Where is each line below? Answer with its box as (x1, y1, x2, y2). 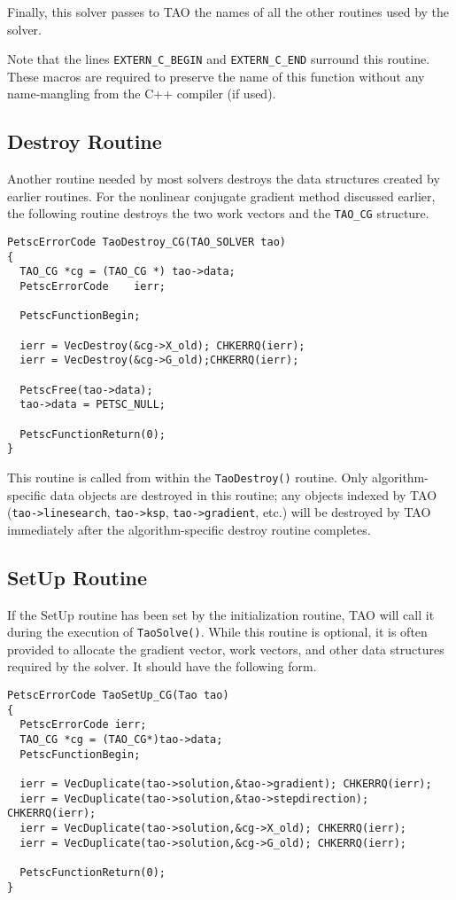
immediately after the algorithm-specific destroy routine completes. (7, 520, 371, 538)
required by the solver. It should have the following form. (7, 657, 317, 676)
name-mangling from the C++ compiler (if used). (7, 84, 276, 103)
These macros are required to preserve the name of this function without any (7, 67, 425, 85)
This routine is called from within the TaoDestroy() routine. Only (7, 467, 368, 486)
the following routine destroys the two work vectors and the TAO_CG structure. (7, 204, 429, 223)
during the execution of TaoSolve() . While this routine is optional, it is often (7, 622, 428, 641)
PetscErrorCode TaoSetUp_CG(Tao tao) (7, 689, 229, 702)
